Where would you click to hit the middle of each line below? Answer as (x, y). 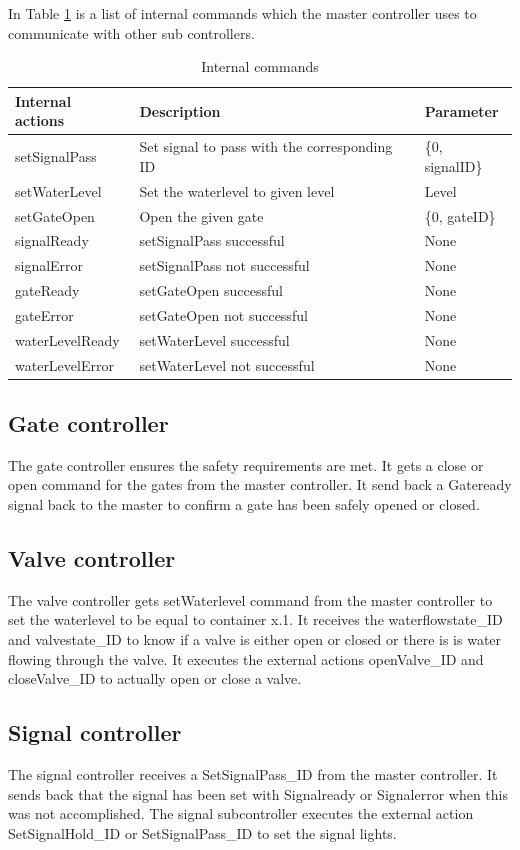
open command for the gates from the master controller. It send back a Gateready (260, 484)
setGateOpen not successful (223, 314)
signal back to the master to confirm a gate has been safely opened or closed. (244, 504)
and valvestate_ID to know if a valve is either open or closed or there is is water (255, 639)
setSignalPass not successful (224, 265)
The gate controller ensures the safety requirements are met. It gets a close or (246, 464)
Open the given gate (201, 215)
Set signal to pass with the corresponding (266, 146)
